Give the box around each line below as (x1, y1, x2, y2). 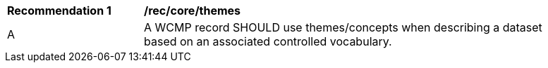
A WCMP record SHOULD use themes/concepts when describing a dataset (144, 20, 542, 34)
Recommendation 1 (7, 4, 111, 18)
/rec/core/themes (144, 4, 241, 18)
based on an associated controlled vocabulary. (144, 34, 392, 48)
